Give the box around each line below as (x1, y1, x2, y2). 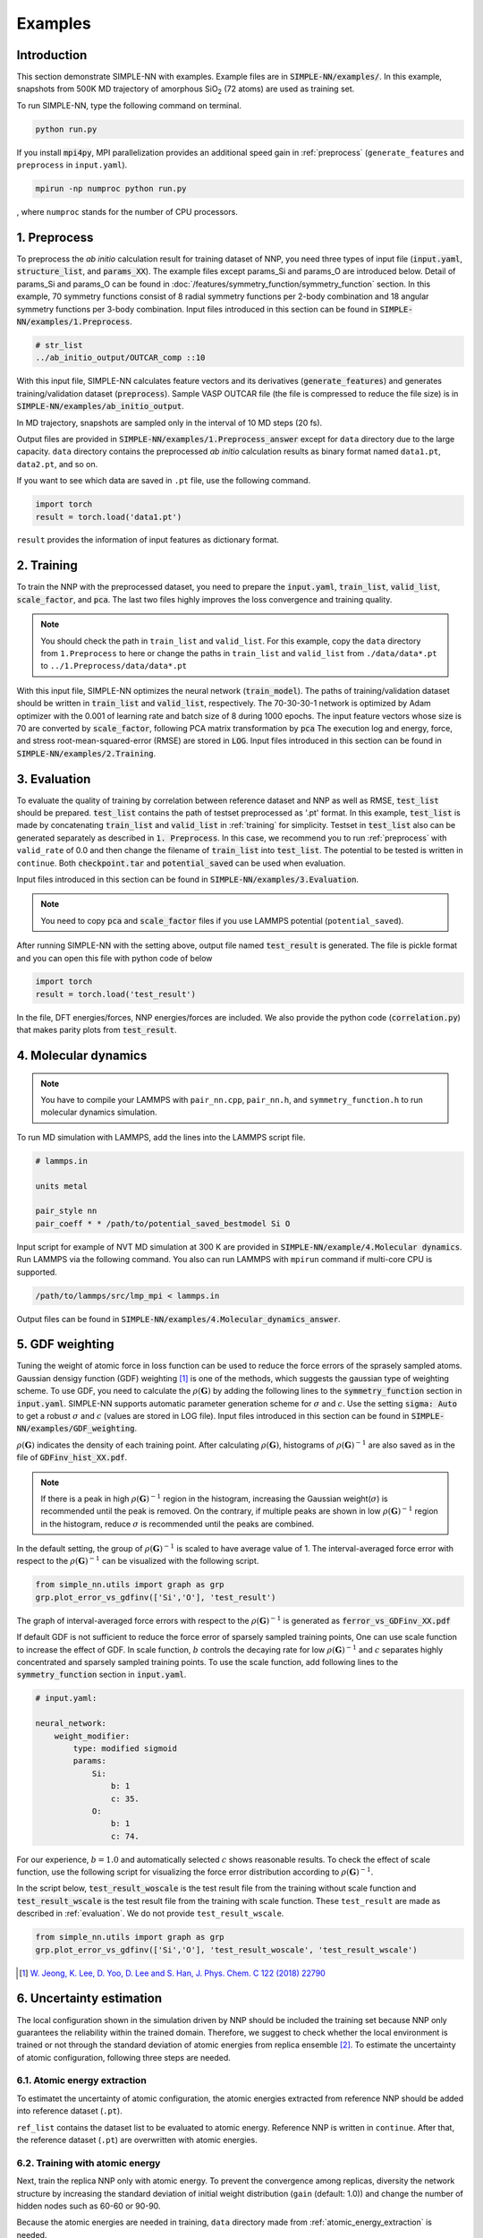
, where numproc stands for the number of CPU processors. (16, 207, 239, 218)
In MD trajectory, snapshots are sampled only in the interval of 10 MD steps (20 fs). (16, 417, 323, 428)
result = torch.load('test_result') (35, 989, 197, 999)
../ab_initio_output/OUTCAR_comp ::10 (35, 353, 206, 363)
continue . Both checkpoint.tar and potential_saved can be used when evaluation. (16, 858, 346, 868)
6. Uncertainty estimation (16, 1991, 163, 2006)
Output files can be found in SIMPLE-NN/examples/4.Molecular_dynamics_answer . (16, 1313, 341, 1324)
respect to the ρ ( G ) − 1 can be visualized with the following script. (16, 1554, 259, 1567)
